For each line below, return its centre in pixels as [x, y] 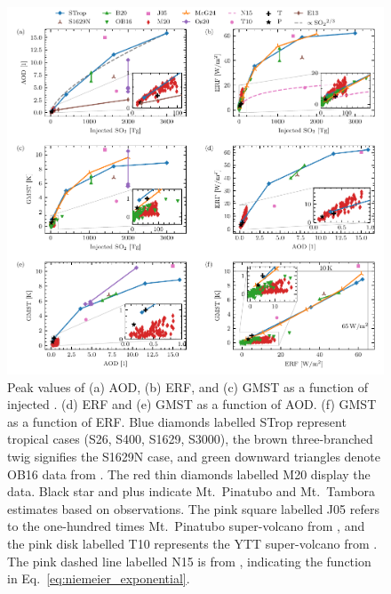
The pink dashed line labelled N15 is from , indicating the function [189, 561]
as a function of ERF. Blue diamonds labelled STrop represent [177, 421]
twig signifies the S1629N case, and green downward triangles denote [194, 457]
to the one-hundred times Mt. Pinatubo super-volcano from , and [186, 526]
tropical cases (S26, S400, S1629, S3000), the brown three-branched [190, 439]
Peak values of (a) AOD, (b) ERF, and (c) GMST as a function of [188, 386]
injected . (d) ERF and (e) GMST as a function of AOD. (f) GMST [192, 404]
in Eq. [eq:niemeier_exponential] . [99, 578]
